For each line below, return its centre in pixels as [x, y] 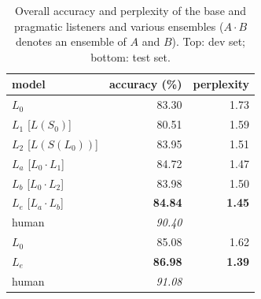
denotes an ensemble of [71, 41]
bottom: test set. [130, 56]
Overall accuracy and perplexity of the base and [130, 10]
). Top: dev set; [209, 41]
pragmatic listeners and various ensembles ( [119, 26]
